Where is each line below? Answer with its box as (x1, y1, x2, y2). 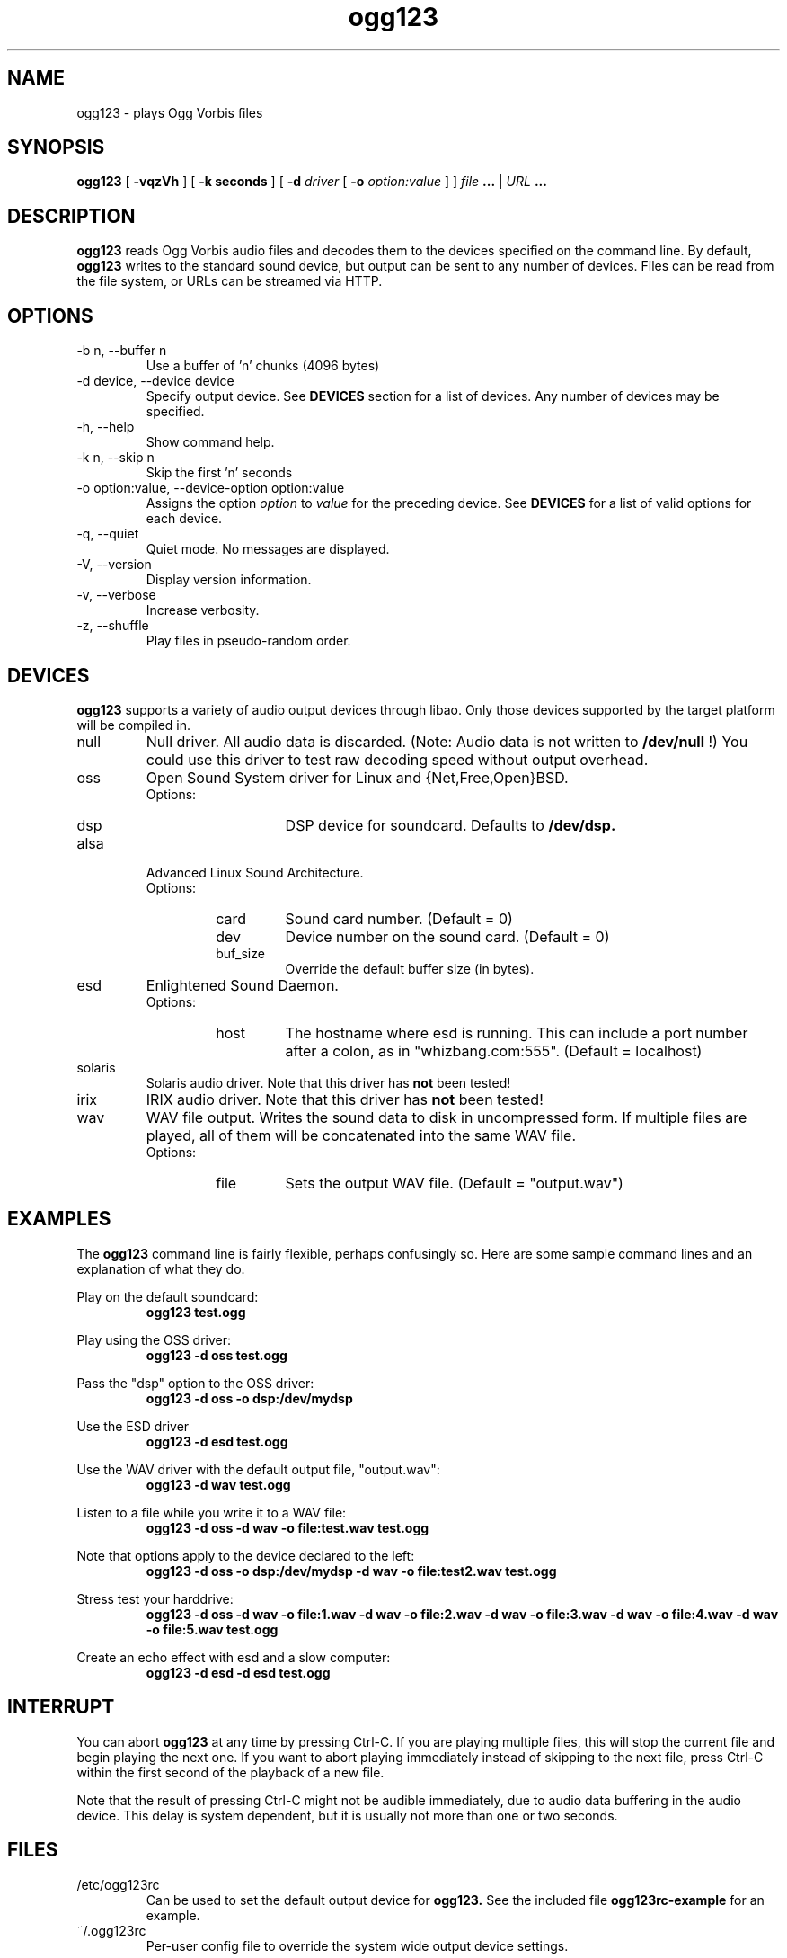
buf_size (216, 945, 265, 961)
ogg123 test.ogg (146, 1304, 246, 1320)
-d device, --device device (76, 373, 234, 389)
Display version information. (146, 572, 312, 588)
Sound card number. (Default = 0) (285, 909, 513, 928)
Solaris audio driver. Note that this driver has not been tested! (146, 1074, 511, 1090)
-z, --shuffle (76, 618, 149, 634)
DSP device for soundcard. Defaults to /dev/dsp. (285, 815, 616, 834)
